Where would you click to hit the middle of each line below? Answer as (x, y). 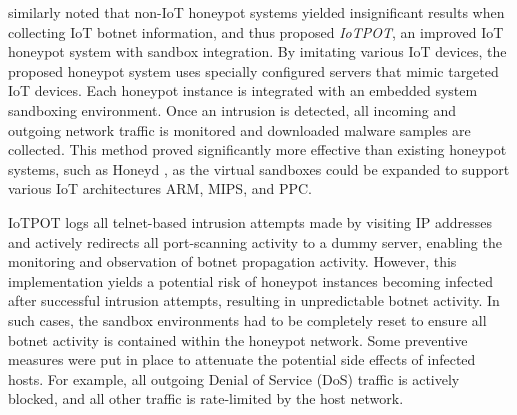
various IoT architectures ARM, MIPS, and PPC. (160, 188)
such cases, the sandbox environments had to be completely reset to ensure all (247, 319)
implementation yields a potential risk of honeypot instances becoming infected (250, 280)
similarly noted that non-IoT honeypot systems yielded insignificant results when (256, 12)
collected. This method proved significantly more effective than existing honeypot (257, 149)
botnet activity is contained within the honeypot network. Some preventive (238, 339)
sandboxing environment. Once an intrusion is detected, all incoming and (232, 109)
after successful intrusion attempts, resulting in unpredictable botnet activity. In (254, 300)
